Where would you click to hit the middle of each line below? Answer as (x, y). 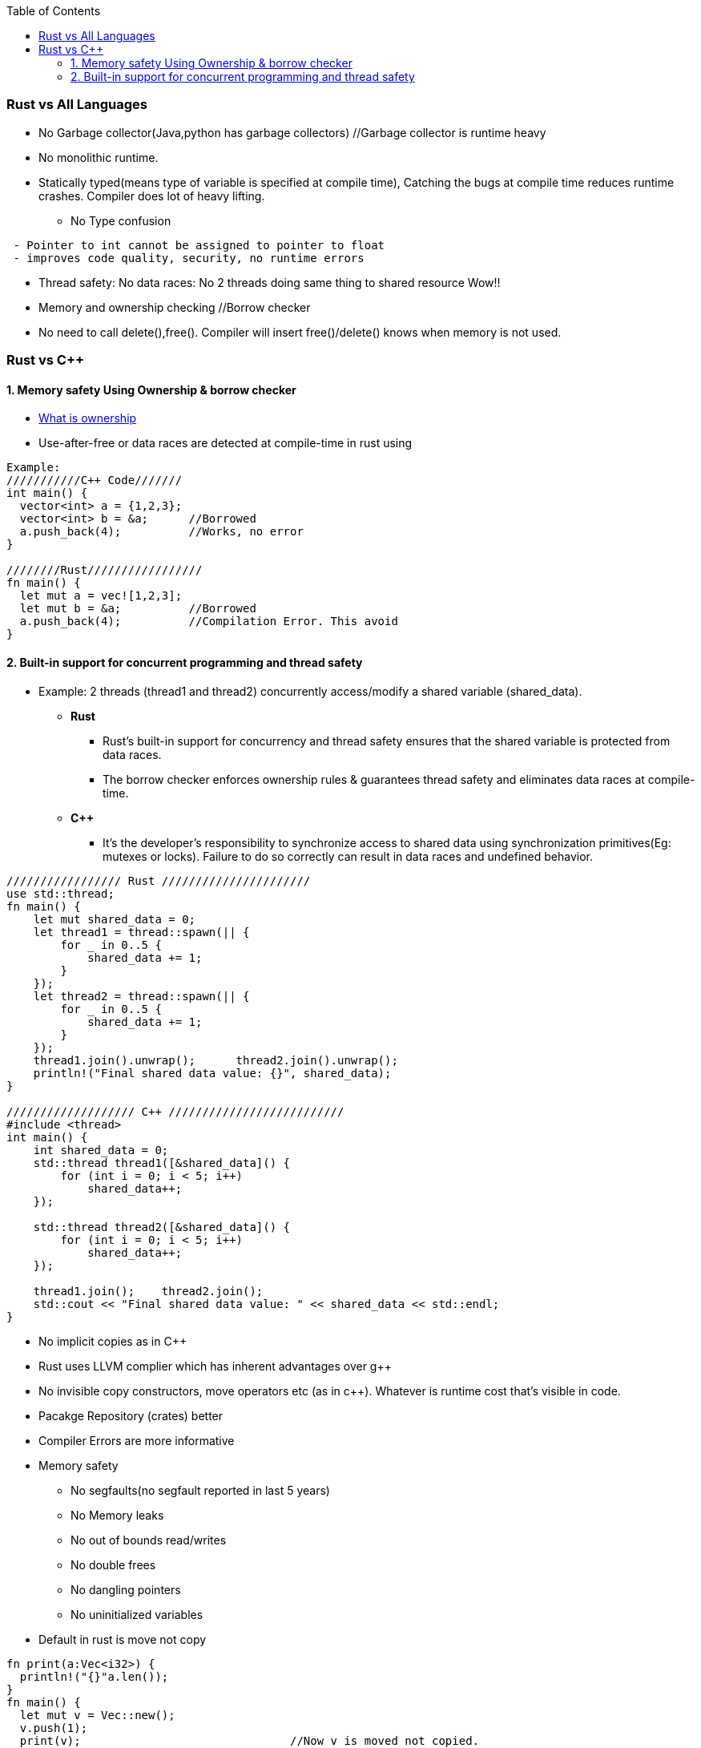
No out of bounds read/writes (149, 1540)
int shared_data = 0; (101, 1150)
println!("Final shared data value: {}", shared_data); (212, 1073)
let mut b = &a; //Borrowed (138, 609)
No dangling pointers (126, 1589)
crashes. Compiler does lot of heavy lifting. (152, 196)
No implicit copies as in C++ (113, 1341)
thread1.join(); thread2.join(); (148, 1291)
